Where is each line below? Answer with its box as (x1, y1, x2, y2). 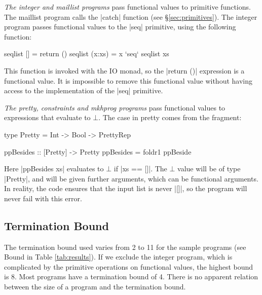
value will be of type (177, 163, 241, 174)
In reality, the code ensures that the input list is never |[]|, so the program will (4, 183, 247, 194)
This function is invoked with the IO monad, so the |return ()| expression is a (4, 65, 245, 76)
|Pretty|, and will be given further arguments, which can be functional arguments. (4, 173, 258, 183)
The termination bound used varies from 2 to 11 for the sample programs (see (4, 241, 246, 252)
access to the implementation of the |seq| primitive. (4, 85, 163, 96)
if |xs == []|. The (114, 163, 167, 174)
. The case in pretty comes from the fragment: (98, 112, 242, 123)
